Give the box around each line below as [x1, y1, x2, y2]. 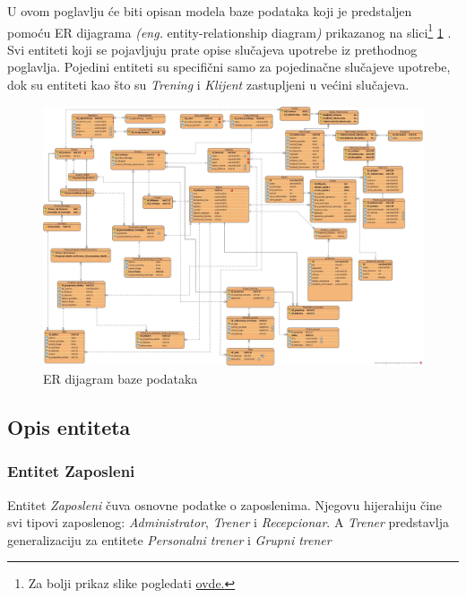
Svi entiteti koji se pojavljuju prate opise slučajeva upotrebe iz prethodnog [7, 39, 418, 58]
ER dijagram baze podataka [43, 369, 198, 388]
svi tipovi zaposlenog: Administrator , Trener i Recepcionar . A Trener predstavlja [7, 513, 449, 532]
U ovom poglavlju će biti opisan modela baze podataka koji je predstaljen [7, 2, 412, 20]
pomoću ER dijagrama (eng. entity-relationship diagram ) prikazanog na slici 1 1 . [7, 20, 452, 41]
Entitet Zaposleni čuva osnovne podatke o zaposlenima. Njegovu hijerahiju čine [7, 495, 443, 514]
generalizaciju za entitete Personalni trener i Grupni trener [7, 530, 332, 549]
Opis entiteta [7, 413, 131, 441]
